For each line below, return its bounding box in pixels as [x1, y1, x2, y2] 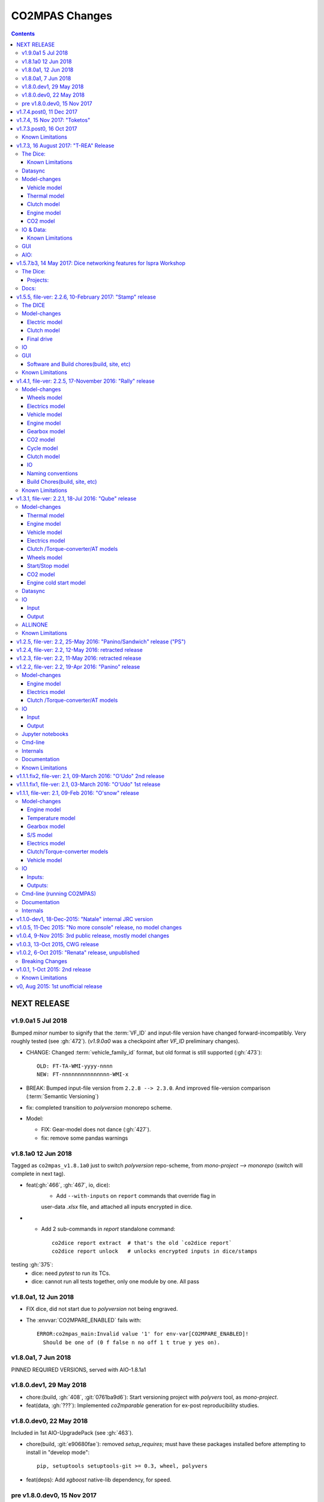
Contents [11, 30, 35, 37]
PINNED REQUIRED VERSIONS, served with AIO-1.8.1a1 [11, 1366, 146, 1373]
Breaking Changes [22, 957, 68, 964]
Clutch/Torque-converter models [27, 848, 109, 856]
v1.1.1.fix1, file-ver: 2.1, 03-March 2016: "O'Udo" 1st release [16, 781, 161, 788]
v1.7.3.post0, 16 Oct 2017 [16, 125, 77, 132]
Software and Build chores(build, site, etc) [27, 360, 131, 368]
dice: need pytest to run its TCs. [31, 1269, 110, 1277]
